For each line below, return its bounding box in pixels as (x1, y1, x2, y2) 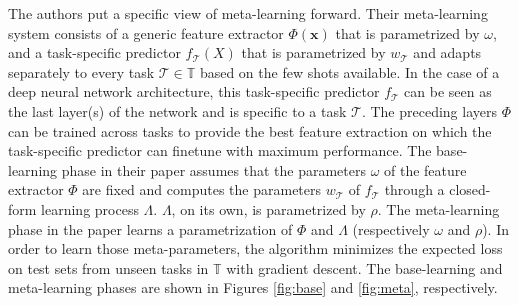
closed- (449, 179, 491, 200)
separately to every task (8, 61, 155, 82)
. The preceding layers (361, 100, 497, 121)
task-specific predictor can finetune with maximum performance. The (8, 140, 432, 161)
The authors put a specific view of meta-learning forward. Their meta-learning (8, 3, 488, 23)
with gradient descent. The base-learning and (226, 257, 503, 278)
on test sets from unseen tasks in (8, 257, 209, 278)
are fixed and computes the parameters (82, 179, 322, 200)
